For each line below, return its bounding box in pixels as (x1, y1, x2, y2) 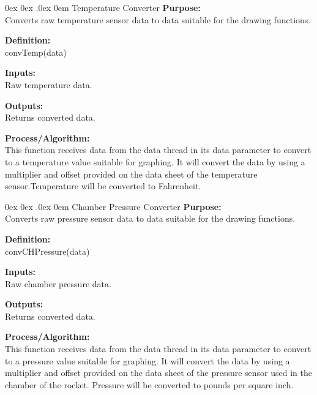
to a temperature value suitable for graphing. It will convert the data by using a (5, 155, 305, 168)
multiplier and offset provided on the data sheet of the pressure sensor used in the (5, 366, 312, 379)
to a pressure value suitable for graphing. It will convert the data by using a (5, 354, 290, 367)
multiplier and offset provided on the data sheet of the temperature (5, 167, 258, 180)
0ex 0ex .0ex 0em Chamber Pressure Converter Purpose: (5, 200, 222, 213)
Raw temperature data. (5, 78, 92, 91)
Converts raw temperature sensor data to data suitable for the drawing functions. (5, 13, 311, 26)
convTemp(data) (5, 45, 67, 58)
